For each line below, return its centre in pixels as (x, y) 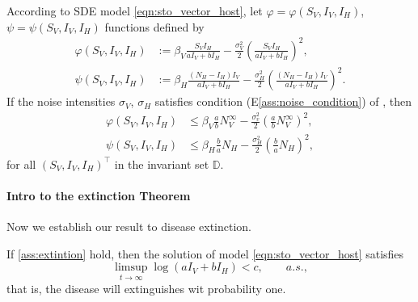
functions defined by (154, 26)
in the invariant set (162, 164)
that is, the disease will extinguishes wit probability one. (146, 288)
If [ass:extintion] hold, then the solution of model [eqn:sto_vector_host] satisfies (205, 253)
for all (21, 164)
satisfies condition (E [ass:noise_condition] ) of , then (283, 101)
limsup (131, 268)
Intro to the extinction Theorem (99, 195)
